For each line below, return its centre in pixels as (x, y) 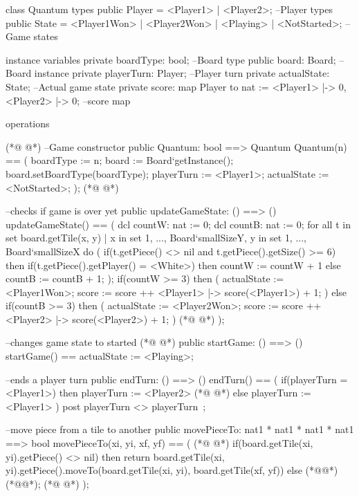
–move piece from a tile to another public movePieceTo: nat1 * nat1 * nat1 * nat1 (180, 429)
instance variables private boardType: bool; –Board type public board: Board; (171, 59)
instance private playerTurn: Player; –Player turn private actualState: (182, 73)
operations (28, 123)
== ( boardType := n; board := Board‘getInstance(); (120, 160)
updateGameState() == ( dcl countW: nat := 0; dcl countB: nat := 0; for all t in (178, 224)
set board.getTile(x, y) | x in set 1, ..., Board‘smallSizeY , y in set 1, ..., (156, 238)
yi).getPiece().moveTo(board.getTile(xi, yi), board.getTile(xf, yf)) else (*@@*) (172, 470)
